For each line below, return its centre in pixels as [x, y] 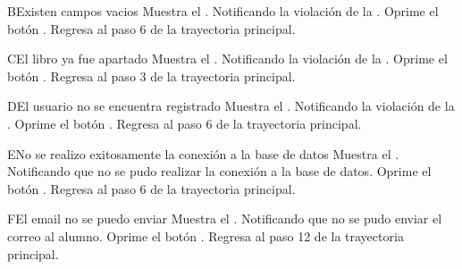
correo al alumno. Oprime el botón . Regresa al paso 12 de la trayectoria [206, 235]
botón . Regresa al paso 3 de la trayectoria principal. [151, 76]
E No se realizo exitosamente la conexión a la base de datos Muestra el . [203, 153]
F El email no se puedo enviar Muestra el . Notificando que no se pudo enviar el [225, 219]
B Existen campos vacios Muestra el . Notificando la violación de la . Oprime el [223, 11]
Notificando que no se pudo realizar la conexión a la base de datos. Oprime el [219, 171]
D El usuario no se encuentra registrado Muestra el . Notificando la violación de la [231, 106]
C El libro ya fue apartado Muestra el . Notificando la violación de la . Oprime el [227, 59]
